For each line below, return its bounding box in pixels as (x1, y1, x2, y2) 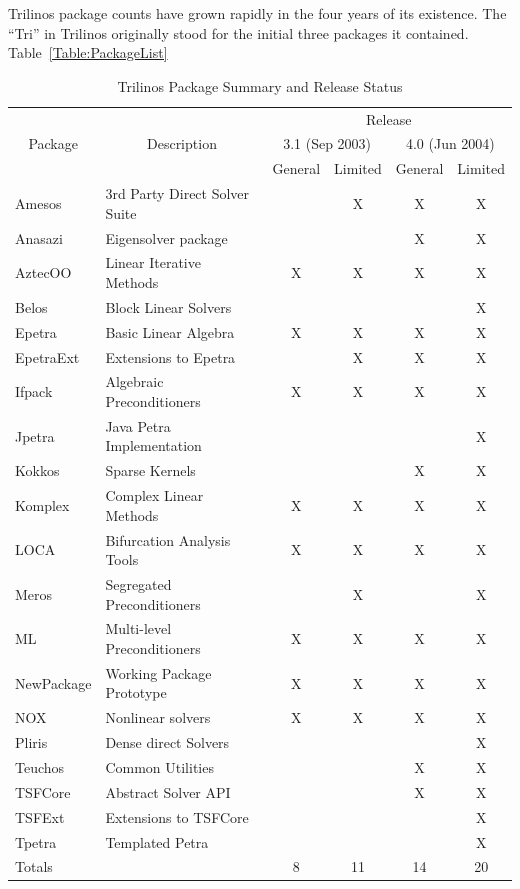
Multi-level (105, 618, 172, 639)
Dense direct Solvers (105, 732, 230, 753)
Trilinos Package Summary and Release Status (117, 75, 403, 96)
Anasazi (15, 227, 63, 248)
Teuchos (15, 757, 65, 777)
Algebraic (105, 371, 164, 392)
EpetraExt (15, 346, 80, 367)
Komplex (15, 494, 70, 515)
